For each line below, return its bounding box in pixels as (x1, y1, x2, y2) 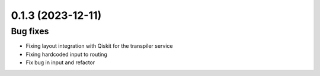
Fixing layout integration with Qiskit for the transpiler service (25, 42, 173, 49)
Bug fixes (11, 26, 49, 37)
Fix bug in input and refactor (25, 59, 95, 66)
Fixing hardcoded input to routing (25, 51, 108, 58)
